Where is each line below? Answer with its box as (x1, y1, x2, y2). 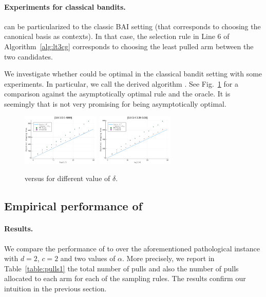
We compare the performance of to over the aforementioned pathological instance (4, 243, 260, 253)
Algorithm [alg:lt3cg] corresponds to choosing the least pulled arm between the (4, 41, 254, 51)
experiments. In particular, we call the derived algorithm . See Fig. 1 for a (4, 78, 238, 89)
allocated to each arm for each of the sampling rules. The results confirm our (4, 273, 246, 284)
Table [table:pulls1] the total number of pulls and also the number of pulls (4, 263, 239, 273)
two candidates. (4, 51, 53, 62)
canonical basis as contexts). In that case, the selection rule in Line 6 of (4, 31, 230, 42)
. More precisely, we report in (122, 253, 215, 264)
